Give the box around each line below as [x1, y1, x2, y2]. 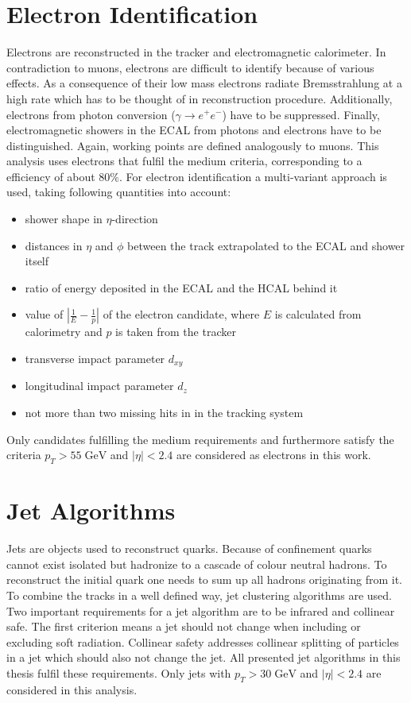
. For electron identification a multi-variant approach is [118, 168, 387, 184]
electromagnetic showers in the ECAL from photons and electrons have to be [6, 122, 382, 138]
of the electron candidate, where [103, 306, 260, 323]
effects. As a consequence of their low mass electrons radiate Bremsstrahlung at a [6, 75, 402, 91]
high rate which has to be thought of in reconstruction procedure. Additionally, [6, 90, 393, 106]
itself [25, 253, 49, 269]
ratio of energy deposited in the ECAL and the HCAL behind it [25, 279, 338, 295]
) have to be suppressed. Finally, [222, 106, 380, 122]
